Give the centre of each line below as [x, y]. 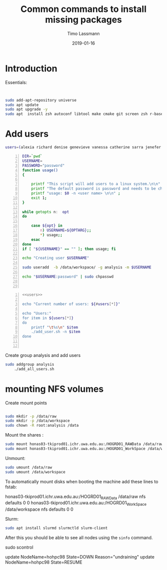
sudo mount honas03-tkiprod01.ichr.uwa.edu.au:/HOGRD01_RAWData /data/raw [84, 444]
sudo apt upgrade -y [27, 110]
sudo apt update [22, 105]
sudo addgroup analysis [30, 364]
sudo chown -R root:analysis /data [42, 426]
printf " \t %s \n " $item [55, 327]
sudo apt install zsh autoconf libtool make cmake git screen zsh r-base [84, 114]
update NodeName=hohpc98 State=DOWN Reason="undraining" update [80, 557]
